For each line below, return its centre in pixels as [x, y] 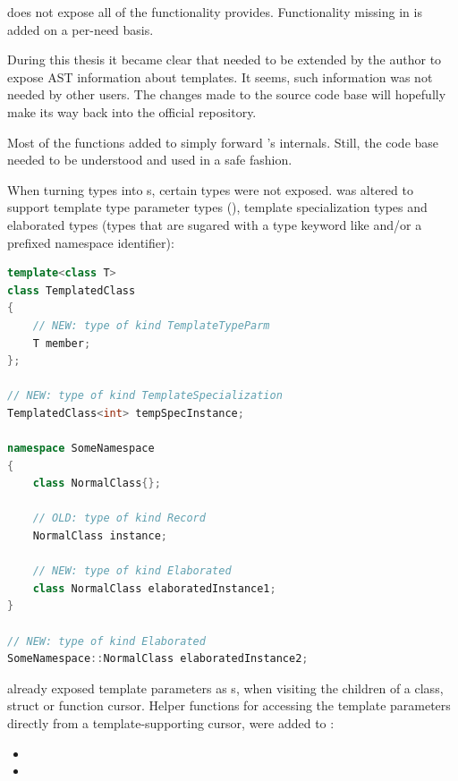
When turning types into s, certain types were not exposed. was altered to [210, 189]
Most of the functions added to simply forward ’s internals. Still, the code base [223, 142]
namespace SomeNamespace [81, 449]
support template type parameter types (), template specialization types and [217, 207]
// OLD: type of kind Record [119, 518]
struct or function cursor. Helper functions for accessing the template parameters [229, 705]
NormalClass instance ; [100, 536]
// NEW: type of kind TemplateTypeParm [151, 325]
